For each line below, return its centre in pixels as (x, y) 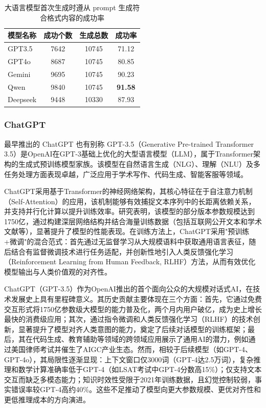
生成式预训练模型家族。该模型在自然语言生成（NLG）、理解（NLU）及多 (139, 163)
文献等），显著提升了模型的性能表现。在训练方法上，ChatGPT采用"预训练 (127, 231)
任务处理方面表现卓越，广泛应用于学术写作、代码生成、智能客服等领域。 (126, 174)
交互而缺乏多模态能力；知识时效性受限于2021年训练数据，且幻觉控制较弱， (129, 379)
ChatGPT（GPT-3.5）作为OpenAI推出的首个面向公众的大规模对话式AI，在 (129, 289)
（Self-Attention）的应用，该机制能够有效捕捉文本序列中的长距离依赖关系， (130, 201)
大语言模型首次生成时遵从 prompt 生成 (69, 7)
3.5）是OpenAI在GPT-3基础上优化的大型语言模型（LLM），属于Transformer (129, 154)
